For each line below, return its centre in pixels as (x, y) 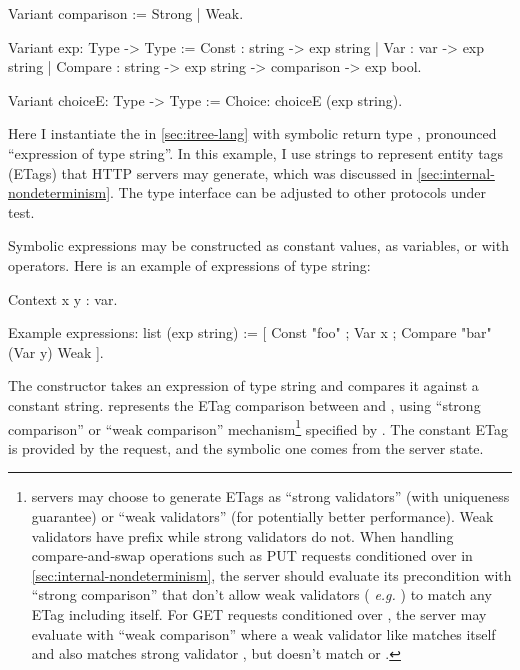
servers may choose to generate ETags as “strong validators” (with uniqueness (270, 496)
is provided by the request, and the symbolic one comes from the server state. (246, 447)
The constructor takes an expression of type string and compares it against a (243, 385)
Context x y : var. (63, 298)
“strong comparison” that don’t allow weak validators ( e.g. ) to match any (261, 594)
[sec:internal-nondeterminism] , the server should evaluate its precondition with (271, 574)
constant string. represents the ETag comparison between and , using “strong (244, 404)
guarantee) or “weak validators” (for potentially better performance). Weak (262, 515)
